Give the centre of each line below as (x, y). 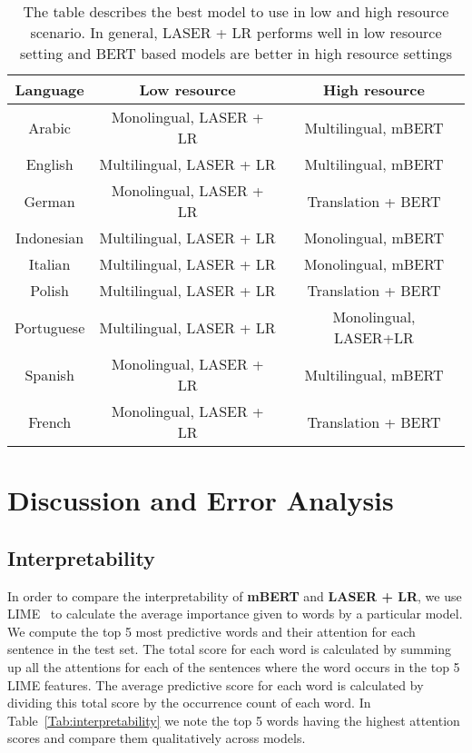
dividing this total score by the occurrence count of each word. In (189, 703)
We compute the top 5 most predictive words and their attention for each (211, 631)
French (50, 421)
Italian (49, 264)
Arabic (49, 127)
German (49, 201)
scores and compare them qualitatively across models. (157, 738)
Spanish (49, 374)
